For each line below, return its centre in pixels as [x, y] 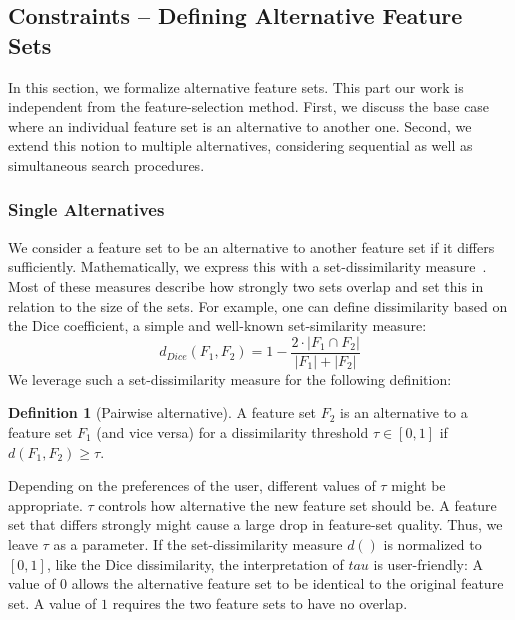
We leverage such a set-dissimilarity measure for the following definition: [230, 378]
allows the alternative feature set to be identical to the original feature [287, 583]
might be [418, 485]
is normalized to [432, 543]
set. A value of [52, 602]
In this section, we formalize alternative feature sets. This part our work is [236, 86]
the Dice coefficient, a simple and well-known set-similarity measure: [217, 325]
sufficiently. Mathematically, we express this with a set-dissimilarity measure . [247, 266]
